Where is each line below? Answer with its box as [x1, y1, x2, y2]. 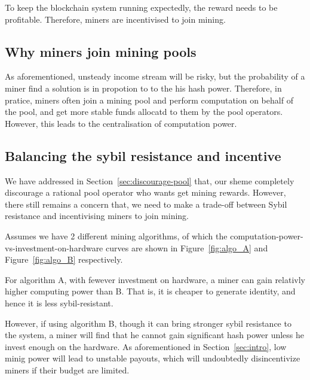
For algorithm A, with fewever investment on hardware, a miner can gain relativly [5, 273, 305, 285]
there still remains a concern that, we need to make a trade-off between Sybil [5, 197, 287, 210]
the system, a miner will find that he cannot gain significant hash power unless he [5, 329, 305, 341]
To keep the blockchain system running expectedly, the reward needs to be [5, 1, 278, 13]
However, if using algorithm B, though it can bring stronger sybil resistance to [5, 317, 291, 329]
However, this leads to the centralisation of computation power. [5, 117, 237, 129]
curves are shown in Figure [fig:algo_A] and [105, 241, 268, 254]
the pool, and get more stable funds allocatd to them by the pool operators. [5, 105, 283, 118]
